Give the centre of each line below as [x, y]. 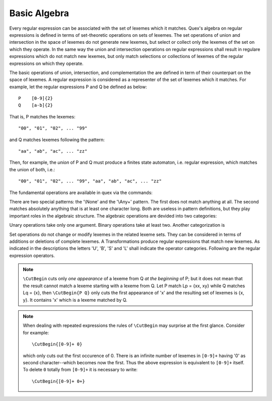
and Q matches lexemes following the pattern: [57, 140]
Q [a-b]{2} [36, 105]
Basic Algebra [39, 13]
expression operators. [32, 255]
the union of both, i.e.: [32, 169]
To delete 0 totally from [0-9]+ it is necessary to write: [80, 370]
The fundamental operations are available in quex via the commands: [81, 192]
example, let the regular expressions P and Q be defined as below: [78, 87]
